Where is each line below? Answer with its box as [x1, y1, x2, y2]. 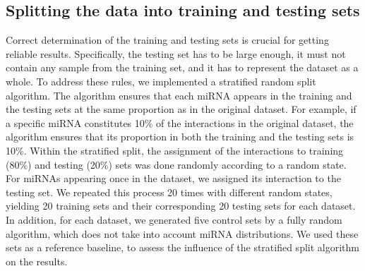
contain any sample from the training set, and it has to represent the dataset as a [6, 60, 359, 75]
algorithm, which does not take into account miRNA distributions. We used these [6, 226, 359, 241]
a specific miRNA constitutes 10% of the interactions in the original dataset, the [6, 115, 354, 130]
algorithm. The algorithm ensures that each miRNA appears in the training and [6, 88, 352, 102]
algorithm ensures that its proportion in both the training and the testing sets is [6, 129, 354, 144]
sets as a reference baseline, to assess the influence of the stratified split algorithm [6, 240, 359, 255]
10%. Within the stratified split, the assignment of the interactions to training [6, 143, 344, 157]
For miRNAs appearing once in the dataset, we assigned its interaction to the [6, 171, 341, 186]
